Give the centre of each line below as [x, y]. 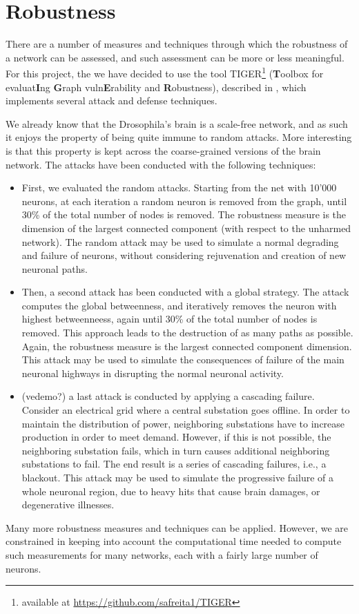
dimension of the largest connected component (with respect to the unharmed [186, 228]
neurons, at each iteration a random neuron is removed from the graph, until [184, 201]
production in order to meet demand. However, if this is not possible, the [176, 437]
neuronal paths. [55, 268]
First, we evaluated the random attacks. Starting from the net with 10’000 [179, 188]
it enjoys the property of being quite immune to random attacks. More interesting [179, 137]
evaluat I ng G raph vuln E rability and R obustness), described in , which [156, 87]
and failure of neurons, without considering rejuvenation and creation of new [184, 255]
